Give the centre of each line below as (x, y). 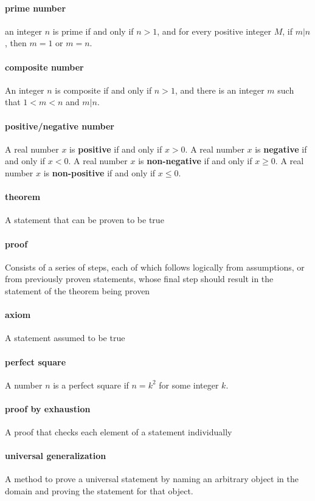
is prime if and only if (93, 31)
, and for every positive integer (214, 31)
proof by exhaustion (48, 408)
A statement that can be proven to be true (85, 220)
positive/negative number (60, 126)
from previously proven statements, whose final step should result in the (139, 279)
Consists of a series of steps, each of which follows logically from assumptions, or (155, 267)
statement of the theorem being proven (78, 290)
